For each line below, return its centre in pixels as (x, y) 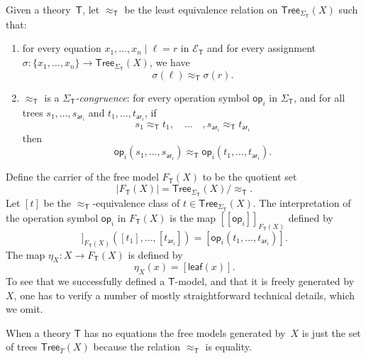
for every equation (62, 48)
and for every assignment (261, 48)
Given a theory (38, 9)
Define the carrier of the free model (82, 177)
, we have (170, 62)
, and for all (320, 97)
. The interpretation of (302, 202)
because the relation (137, 347)
